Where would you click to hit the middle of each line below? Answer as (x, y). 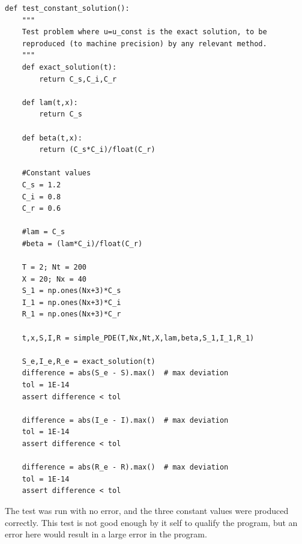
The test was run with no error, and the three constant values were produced (147, 510)
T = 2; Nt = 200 (54, 267)
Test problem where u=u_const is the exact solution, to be (144, 32)
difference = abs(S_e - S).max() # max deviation (125, 373)
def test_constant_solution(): (67, 8)
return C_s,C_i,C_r (78, 79)
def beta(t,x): (52, 138)
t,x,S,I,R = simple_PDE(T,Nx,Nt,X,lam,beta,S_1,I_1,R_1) (138, 338)
